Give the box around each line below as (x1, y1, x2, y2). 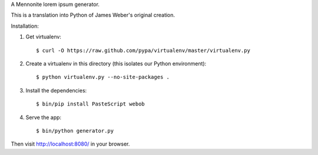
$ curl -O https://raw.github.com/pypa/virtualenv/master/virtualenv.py (36, 47, 250, 54)
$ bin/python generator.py (36, 127, 114, 134)
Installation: (11, 22, 39, 29)
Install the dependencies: (25, 87, 87, 94)
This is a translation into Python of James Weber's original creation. (11, 12, 175, 19)
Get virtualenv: (25, 33, 62, 41)
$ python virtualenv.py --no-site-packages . (36, 74, 170, 81)
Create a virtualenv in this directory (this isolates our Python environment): (25, 60, 207, 67)
